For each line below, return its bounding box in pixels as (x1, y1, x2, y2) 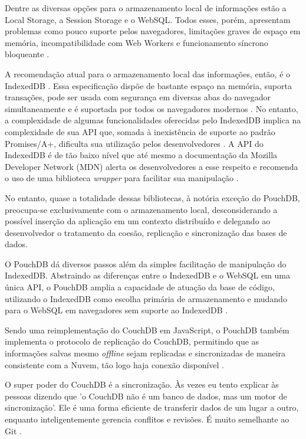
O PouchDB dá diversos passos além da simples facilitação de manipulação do (5, 257, 287, 270)
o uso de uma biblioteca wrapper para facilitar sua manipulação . (5, 172, 239, 184)
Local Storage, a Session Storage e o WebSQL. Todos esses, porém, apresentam (5, 13, 291, 25)
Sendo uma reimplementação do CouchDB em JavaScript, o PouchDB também (5, 323, 289, 336)
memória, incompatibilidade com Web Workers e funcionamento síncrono (5, 36, 268, 48)
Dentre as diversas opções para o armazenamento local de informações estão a (5, 2, 287, 14)
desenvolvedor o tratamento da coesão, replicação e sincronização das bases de (5, 226, 287, 238)
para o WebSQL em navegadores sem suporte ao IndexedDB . (5, 304, 228, 316)
